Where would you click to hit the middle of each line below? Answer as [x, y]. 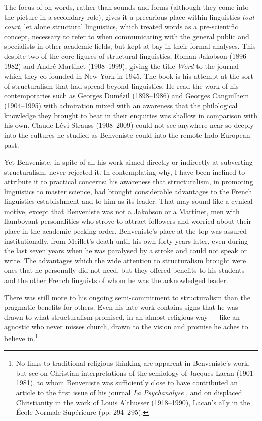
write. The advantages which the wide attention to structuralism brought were [125, 260]
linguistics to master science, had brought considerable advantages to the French [128, 191]
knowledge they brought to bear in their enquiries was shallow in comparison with [131, 115]
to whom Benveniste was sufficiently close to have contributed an [138, 382]
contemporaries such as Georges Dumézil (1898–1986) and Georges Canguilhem [127, 95]
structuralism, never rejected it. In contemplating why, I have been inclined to [125, 171]
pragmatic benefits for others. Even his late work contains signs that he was [121, 307]
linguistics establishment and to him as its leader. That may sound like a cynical [128, 201]
